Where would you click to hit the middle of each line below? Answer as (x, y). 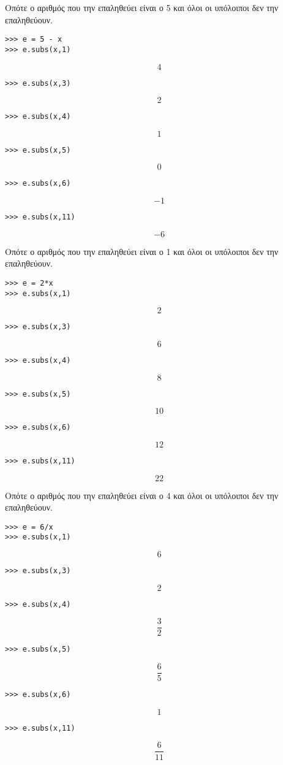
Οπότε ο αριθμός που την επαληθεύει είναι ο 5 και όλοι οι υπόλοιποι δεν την (142, 7)
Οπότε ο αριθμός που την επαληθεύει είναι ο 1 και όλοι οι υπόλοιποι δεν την (142, 251)
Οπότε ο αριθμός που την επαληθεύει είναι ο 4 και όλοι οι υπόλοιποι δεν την (142, 495)
